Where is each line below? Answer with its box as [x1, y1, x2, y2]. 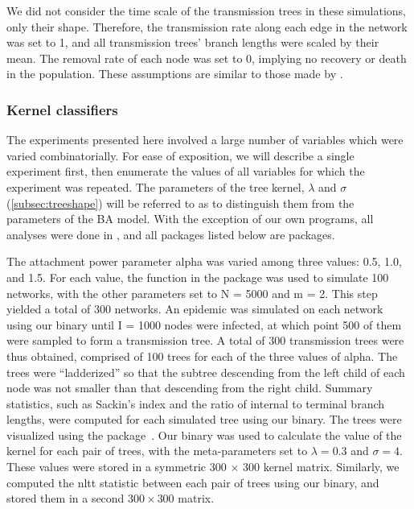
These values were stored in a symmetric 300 [6, 458, 227, 475]
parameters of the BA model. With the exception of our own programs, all [6, 210, 374, 227]
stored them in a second [6, 490, 125, 507]
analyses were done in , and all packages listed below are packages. [6, 226, 335, 242]
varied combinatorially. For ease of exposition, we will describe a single [6, 147, 355, 163]
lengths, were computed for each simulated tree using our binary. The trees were [6, 411, 402, 428]
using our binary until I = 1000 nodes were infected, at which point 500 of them [6, 316, 402, 333]
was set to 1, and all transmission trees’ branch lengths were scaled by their [6, 34, 379, 51]
